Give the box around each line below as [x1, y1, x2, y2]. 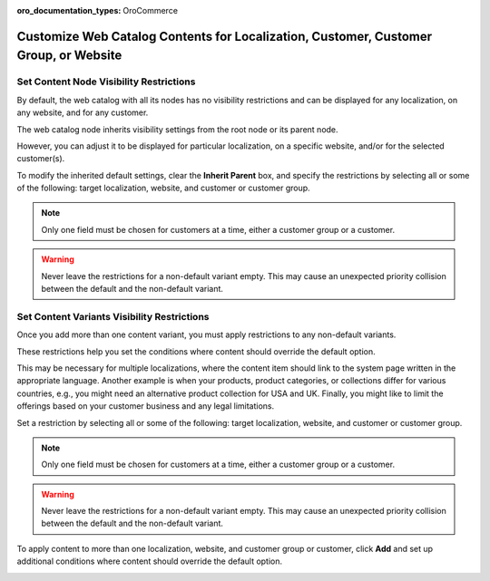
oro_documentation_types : [16, 5, 122, 15]
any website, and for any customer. [16, 107, 149, 118]
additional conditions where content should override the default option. [16, 556, 283, 566]
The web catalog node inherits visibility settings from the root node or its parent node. [16, 123, 339, 135]
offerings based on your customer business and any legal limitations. [16, 401, 275, 412]
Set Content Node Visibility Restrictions [16, 75, 196, 88]
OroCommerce [122, 5, 179, 15]
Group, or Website [16, 48, 122, 63]
